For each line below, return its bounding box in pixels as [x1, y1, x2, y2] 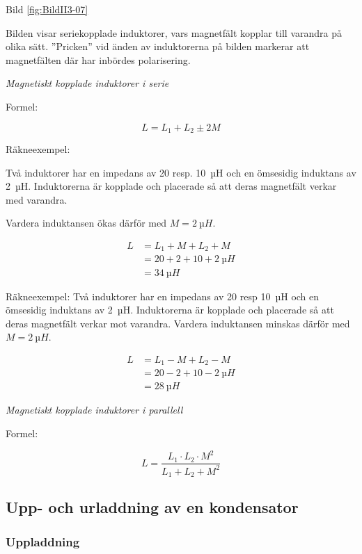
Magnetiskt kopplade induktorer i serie [6, 76, 169, 90]
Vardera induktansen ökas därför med [6, 215, 166, 230]
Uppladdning [6, 532, 80, 550]
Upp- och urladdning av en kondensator [6, 496, 299, 518]
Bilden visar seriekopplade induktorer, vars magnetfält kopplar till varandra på [6, 25, 343, 40]
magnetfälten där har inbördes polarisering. [6, 52, 191, 67]
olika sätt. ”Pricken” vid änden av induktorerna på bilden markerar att [6, 39, 310, 54]
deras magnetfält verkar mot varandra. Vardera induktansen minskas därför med [6, 316, 350, 330]
